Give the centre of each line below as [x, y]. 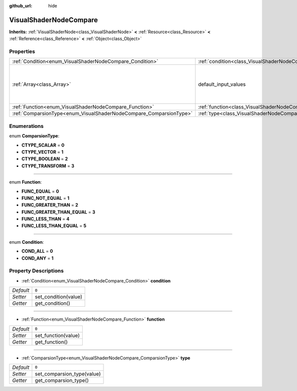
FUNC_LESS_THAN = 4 [46, 219]
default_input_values [222, 84]
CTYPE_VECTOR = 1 [43, 152]
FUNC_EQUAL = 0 [40, 191]
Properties [22, 52]
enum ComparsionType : [34, 136]
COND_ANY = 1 [38, 258]
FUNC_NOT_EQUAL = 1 [45, 198]
